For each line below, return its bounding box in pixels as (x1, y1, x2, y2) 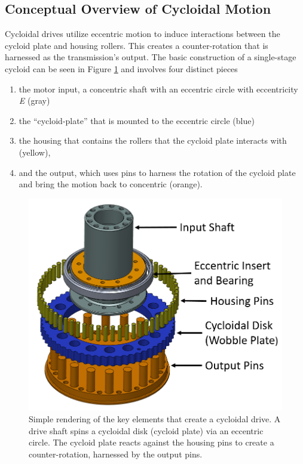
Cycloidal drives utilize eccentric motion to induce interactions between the (5, 27, 280, 40)
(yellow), (19, 146, 51, 158)
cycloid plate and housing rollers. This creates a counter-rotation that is (5, 39, 268, 51)
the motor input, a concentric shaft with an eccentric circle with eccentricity (19, 82, 298, 95)
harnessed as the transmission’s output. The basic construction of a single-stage (5, 51, 296, 63)
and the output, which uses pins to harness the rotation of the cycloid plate (19, 166, 296, 178)
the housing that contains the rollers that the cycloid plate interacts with (19, 134, 287, 147)
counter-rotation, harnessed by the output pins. (29, 447, 203, 460)
